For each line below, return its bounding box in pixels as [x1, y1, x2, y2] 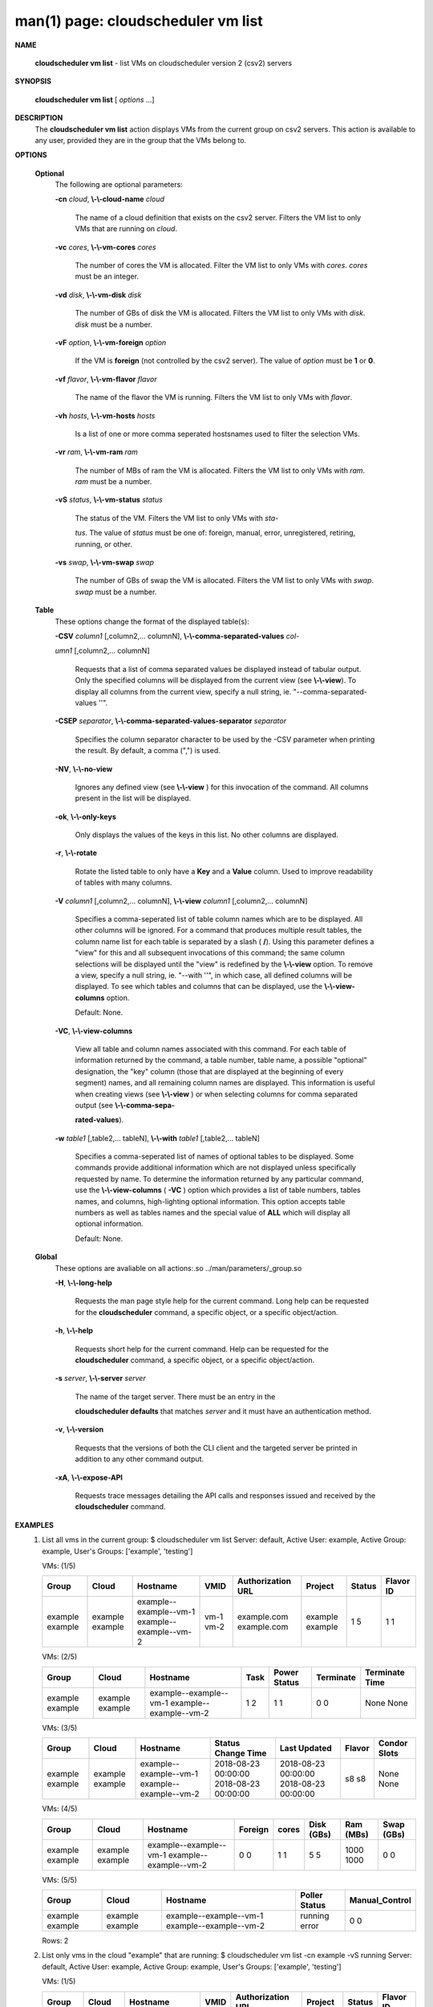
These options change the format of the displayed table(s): [55, 617, 250, 626]
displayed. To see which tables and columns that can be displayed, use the [75, 982, 323, 991]
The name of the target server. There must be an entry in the [75, 1391, 276, 1401]
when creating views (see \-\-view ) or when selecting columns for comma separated [75, 1089, 358, 1099]
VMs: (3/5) [42, 1723, 78, 1732]
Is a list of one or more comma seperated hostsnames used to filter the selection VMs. [75, 429, 360, 438]
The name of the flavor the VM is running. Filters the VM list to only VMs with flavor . [75, 393, 353, 402]
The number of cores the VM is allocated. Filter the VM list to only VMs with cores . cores [75, 261, 368, 271]
